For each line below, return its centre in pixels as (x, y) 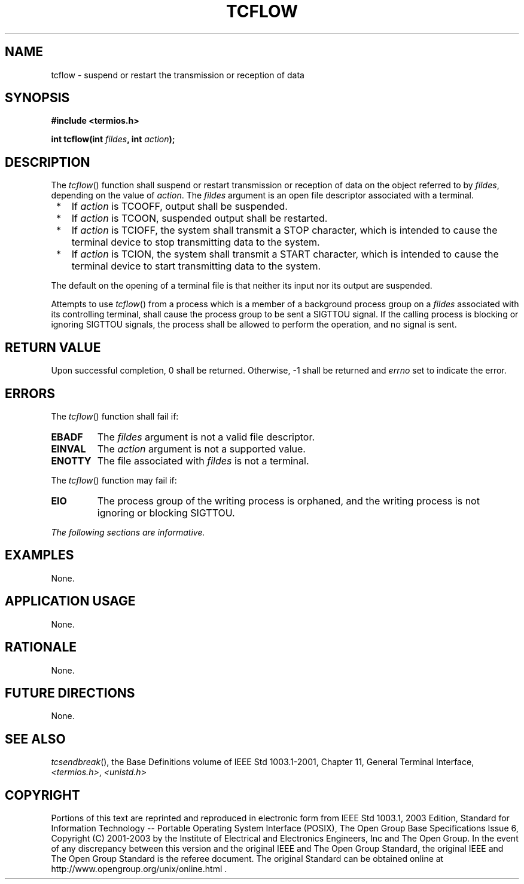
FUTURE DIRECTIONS (70, 693)
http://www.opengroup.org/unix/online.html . (139, 869)
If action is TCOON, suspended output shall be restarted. (199, 218)
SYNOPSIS (37, 98)
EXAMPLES (39, 555)
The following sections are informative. (128, 532)
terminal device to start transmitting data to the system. (196, 266)
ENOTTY (71, 461)
